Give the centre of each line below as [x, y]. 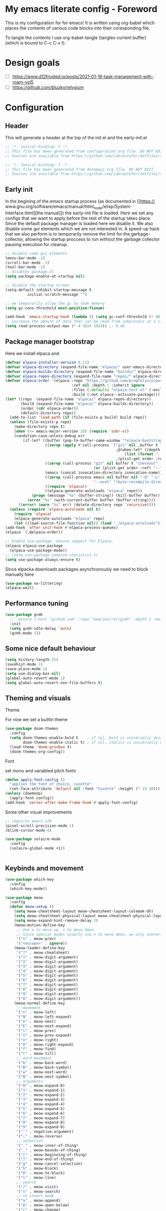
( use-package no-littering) [34, 583]
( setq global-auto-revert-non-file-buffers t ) [54, 683]
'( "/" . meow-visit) [37, 1187]
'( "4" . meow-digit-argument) [47, 971]
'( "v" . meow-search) [38, 1191]
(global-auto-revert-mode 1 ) [35, 678]
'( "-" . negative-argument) [45, 1132]
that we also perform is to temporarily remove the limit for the [67, 234]
